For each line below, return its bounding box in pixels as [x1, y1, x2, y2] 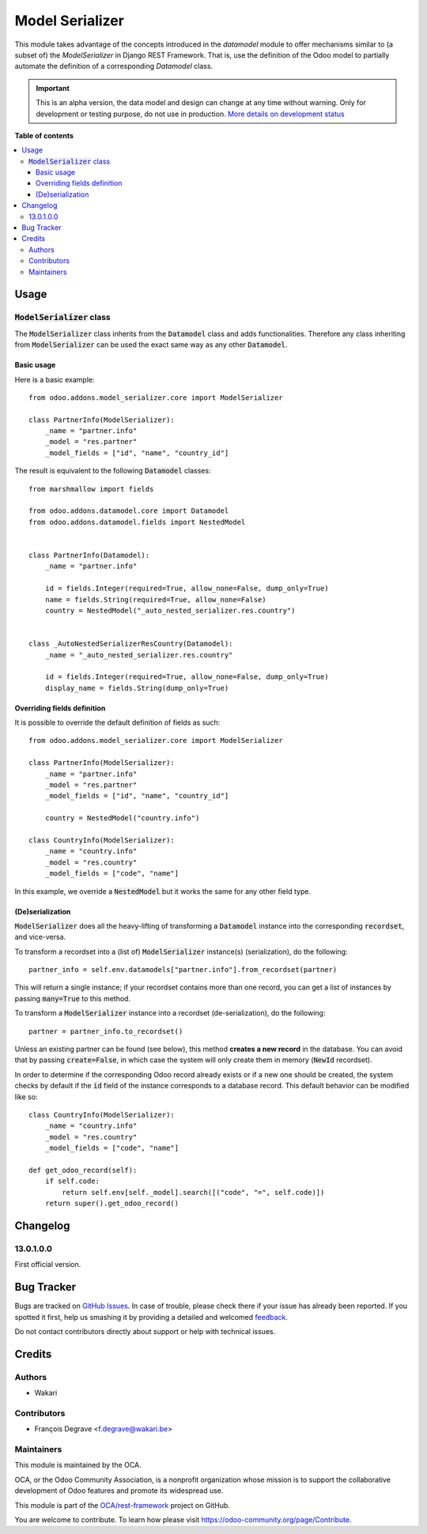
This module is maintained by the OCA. [14, 1461, 142, 1470]
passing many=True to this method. [14, 993, 130, 1003]
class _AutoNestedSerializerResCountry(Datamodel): [28, 639, 233, 648]
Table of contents [14, 130, 74, 140]
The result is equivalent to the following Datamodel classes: [14, 466, 211, 476]
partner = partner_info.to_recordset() [28, 1027, 183, 1035]
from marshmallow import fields [28, 484, 154, 493]
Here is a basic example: [14, 375, 95, 384]
